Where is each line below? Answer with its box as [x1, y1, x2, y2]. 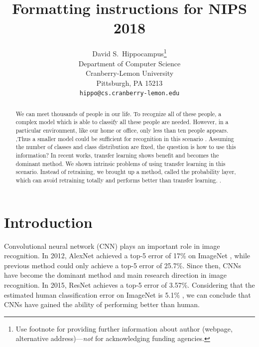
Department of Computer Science [78, 58, 181, 68]
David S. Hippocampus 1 [92, 47, 167, 58]
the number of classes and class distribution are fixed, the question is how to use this [15, 143, 236, 151]
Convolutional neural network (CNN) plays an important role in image [4, 240, 220, 251]
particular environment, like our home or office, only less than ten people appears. [15, 126, 229, 135]
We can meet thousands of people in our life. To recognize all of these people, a [15, 109, 222, 118]
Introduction [4, 211, 93, 232]
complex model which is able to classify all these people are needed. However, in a [15, 118, 229, 126]
